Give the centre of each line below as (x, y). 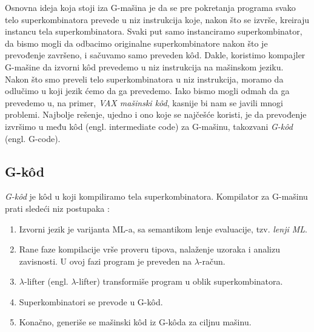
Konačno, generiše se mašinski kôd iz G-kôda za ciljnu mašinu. (135, 322)
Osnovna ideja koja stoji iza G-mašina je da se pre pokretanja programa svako (150, 7)
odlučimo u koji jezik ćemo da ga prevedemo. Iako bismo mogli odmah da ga (147, 91)
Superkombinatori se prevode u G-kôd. (91, 301)
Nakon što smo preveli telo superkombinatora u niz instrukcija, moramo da (144, 79)
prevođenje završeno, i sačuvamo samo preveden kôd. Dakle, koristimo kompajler (155, 55)
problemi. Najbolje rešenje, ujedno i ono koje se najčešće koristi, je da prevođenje (156, 114)
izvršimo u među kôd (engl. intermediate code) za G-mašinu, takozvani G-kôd (149, 126)
